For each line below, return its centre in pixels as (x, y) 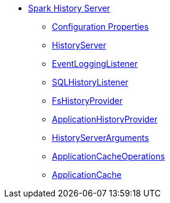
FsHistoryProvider (87, 101)
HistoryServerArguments (101, 138)
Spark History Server (69, 8)
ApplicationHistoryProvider (105, 119)
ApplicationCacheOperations (109, 156)
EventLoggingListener (95, 64)
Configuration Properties (101, 27)
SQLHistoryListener (90, 82)
